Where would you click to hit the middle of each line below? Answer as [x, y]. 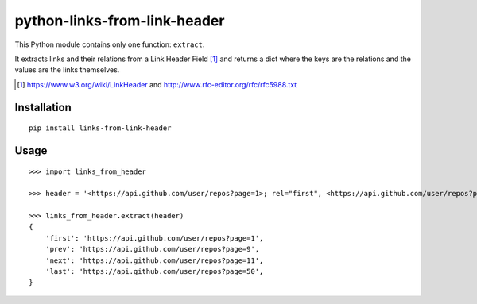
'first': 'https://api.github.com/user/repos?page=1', [154, 238]
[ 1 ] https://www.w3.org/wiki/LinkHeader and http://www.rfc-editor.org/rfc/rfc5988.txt [157, 84]
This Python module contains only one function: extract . [110, 44]
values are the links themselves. [67, 70]
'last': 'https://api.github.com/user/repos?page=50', [154, 271]
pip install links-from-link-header [100, 128]
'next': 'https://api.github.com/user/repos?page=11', [154, 260]
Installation [43, 107]
